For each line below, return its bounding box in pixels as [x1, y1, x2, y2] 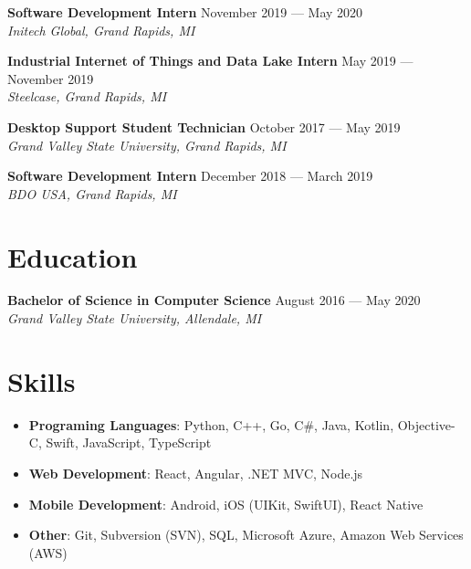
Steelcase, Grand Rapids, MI [7, 87, 167, 106]
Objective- [397, 415, 455, 434]
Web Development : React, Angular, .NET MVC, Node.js [28, 463, 363, 482]
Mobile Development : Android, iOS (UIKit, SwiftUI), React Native [28, 494, 424, 513]
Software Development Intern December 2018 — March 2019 [7, 166, 373, 185]
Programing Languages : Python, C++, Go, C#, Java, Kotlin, [28, 415, 394, 434]
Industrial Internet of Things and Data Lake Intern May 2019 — [7, 51, 413, 70]
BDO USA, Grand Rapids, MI [7, 184, 177, 203]
